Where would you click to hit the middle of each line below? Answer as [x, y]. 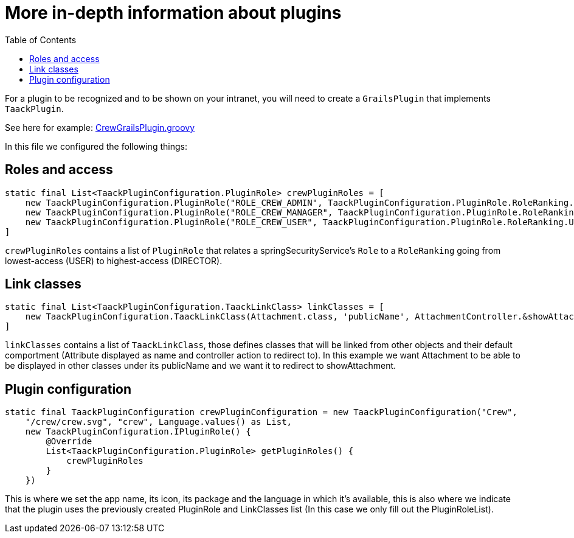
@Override [69, 442]
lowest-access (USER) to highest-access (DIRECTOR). [114, 260]
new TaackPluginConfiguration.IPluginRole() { [138, 432]
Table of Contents [41, 40]
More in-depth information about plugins [173, 13]
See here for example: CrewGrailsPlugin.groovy [100, 127]
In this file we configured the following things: [96, 146]
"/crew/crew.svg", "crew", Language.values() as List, [159, 422]
